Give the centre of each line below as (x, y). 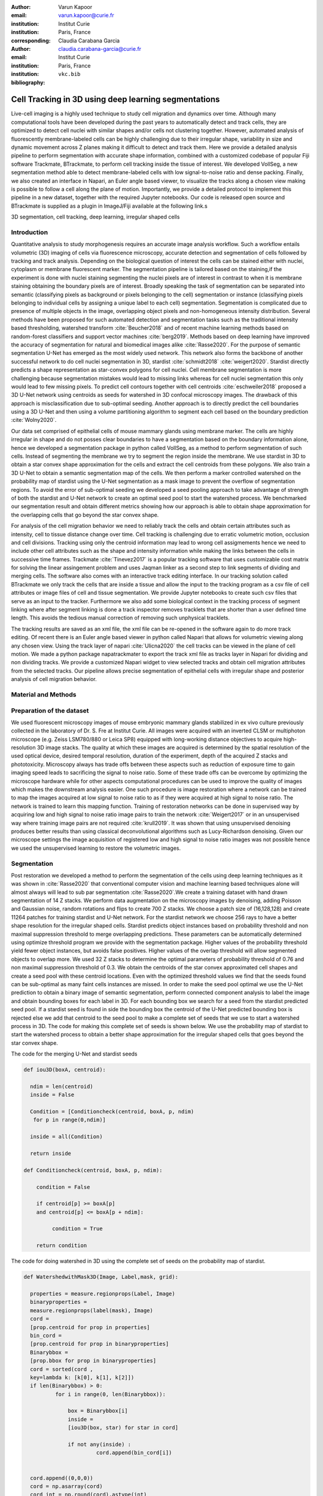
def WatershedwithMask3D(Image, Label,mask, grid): (101, 1277)
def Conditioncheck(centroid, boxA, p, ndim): (93, 1170)
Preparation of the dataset (50, 710)
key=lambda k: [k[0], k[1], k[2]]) (82, 1377)
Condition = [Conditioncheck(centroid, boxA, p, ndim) (112, 1112)
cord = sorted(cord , (62, 1369)
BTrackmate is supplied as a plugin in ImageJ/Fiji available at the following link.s (109, 206)
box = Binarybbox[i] (98, 1411)
